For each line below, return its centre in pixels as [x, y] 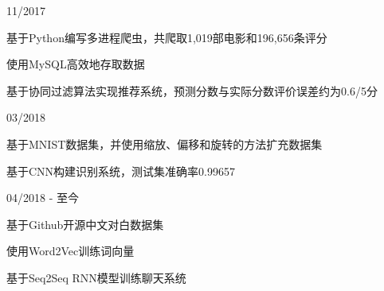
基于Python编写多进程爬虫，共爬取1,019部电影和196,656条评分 [167, 37]
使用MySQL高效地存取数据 [76, 64]
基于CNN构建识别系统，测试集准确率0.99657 [121, 171]
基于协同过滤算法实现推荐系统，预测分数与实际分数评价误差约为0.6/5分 [192, 90]
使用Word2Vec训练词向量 [71, 251]
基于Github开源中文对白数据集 [85, 224]
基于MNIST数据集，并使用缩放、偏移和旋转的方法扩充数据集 [165, 144]
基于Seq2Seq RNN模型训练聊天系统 [96, 277]
